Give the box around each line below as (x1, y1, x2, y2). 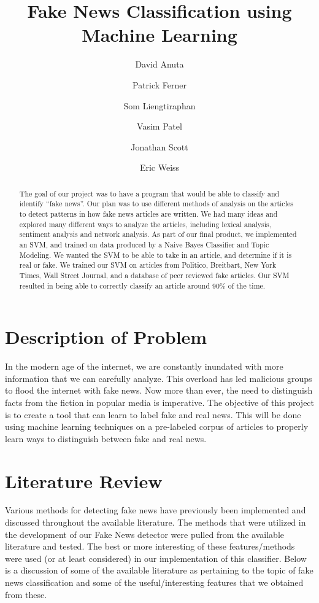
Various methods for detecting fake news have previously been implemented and (5, 504, 306, 516)
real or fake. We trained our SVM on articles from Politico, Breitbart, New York (19, 260, 277, 270)
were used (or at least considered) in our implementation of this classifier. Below (5, 551, 307, 564)
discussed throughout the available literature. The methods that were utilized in (5, 516, 306, 529)
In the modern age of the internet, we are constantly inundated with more (5, 360, 283, 373)
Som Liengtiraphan (123, 99, 196, 112)
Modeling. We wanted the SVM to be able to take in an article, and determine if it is (19, 249, 292, 260)
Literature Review (5, 468, 163, 493)
